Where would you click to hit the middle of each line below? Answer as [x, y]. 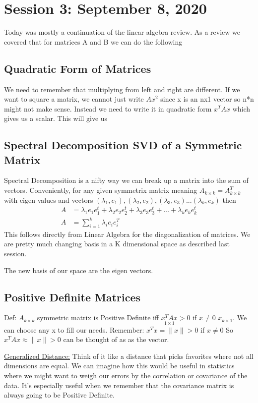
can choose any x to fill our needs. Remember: [74, 329]
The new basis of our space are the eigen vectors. [79, 270]
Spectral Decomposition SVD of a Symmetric [123, 145]
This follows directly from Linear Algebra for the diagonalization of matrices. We [127, 234]
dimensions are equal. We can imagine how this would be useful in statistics [119, 366]
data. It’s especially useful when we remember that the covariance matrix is [119, 385]
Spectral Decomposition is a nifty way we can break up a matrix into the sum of [126, 180]
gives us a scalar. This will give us [56, 118]
